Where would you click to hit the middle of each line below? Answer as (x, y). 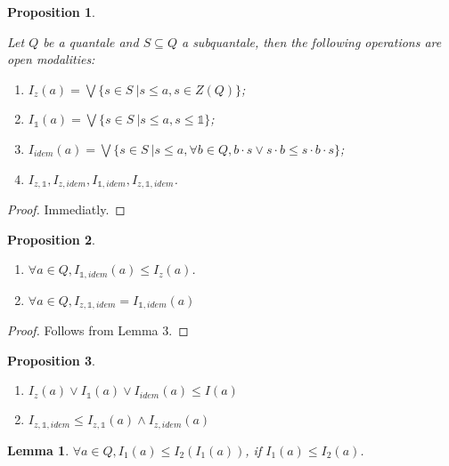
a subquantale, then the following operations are (311, 41)
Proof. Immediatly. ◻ (66, 209)
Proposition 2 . (51, 239)
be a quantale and (91, 41)
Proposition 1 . (51, 12)
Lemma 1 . (38, 450)
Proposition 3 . (51, 360)
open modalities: (51, 59)
